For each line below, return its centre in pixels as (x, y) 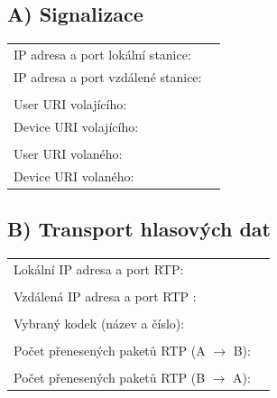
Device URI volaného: (74, 176)
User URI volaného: (68, 153)
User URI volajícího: (70, 103)
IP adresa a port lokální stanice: (102, 54)
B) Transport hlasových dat (139, 229)
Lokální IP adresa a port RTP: (99, 268)
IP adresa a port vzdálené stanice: (108, 76)
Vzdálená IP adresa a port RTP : (105, 296)
